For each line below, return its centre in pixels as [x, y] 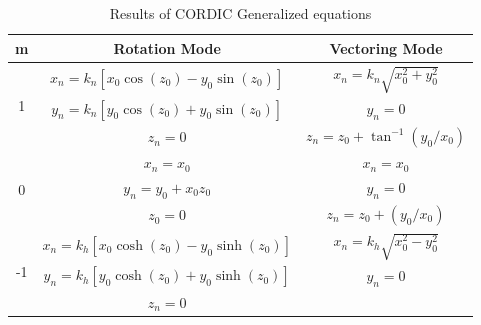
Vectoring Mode [386, 47]
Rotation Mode [167, 47]
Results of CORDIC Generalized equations [240, 13]
